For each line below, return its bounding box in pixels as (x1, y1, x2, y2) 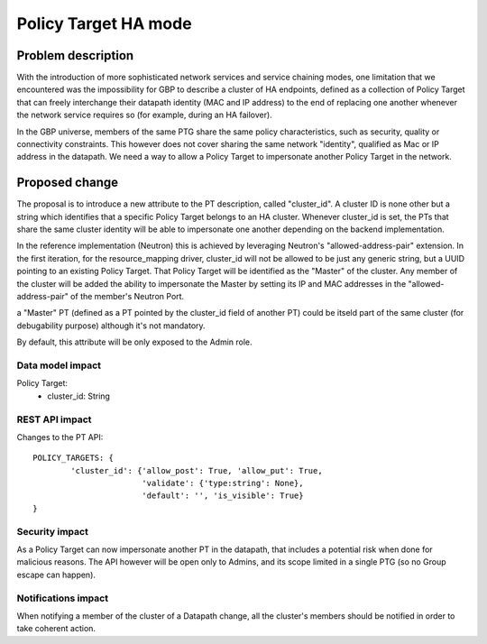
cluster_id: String (47, 391, 110, 401)
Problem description (16, 48, 134, 63)
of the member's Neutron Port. (70, 291, 185, 302)
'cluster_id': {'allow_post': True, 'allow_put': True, (70, 465, 324, 475)
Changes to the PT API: (16, 431, 104, 442)
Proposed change (16, 175, 119, 190)
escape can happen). (16, 569, 96, 580)
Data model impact (16, 359, 102, 372)
